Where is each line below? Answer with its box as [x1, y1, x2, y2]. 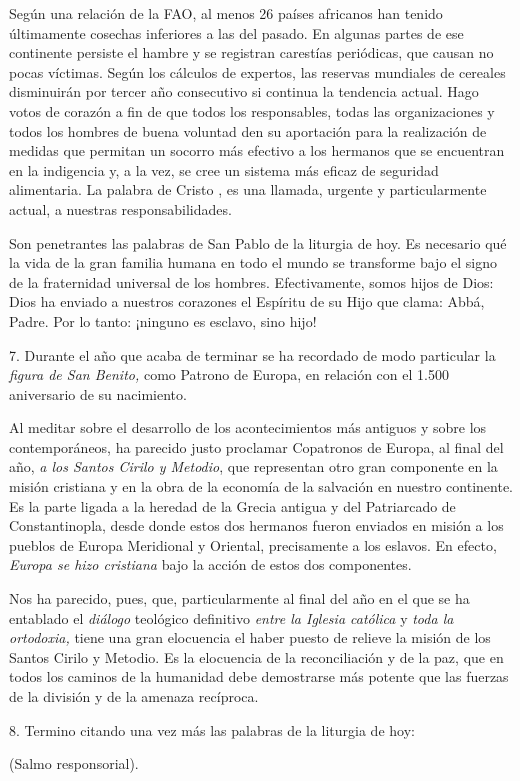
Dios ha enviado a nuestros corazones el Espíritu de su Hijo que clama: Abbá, [9, 291, 485, 312]
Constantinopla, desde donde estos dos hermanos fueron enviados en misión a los [9, 515, 504, 536]
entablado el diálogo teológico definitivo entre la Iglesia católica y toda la [9, 607, 454, 628]
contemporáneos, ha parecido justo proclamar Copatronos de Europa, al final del [9, 436, 504, 457]
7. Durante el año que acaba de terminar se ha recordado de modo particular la [9, 344, 496, 365]
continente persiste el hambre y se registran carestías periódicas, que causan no [9, 42, 494, 63]
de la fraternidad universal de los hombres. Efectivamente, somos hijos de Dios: [9, 271, 494, 292]
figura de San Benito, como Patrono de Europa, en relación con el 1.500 [9, 364, 449, 385]
